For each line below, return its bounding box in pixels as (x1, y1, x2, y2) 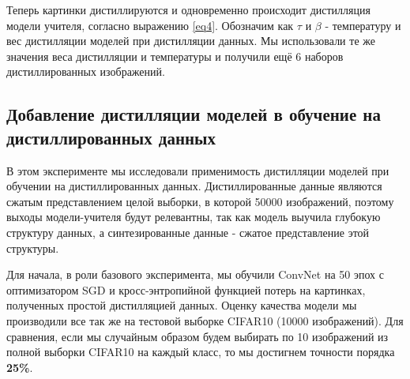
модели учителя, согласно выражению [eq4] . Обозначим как (6, 17, 294, 33)
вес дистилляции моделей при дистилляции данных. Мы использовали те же (6, 32, 375, 49)
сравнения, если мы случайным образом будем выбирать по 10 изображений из (6, 328, 389, 344)
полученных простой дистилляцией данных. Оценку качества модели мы (6, 297, 357, 313)
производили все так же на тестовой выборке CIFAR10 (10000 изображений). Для (6, 312, 404, 328)
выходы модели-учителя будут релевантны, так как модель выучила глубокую (6, 208, 381, 225)
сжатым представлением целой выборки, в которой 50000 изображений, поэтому (6, 193, 394, 209)
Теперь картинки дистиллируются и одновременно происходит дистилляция (6, 2, 371, 17)
